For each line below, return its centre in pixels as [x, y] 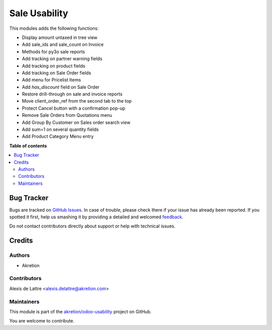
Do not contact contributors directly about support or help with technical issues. [92, 226]
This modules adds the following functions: [54, 28]
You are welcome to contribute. [42, 321]
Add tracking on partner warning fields [62, 59]
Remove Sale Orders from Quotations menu [67, 115]
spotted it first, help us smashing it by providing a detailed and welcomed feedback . [96, 217]
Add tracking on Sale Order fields [57, 73]
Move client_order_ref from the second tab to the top [77, 101]
